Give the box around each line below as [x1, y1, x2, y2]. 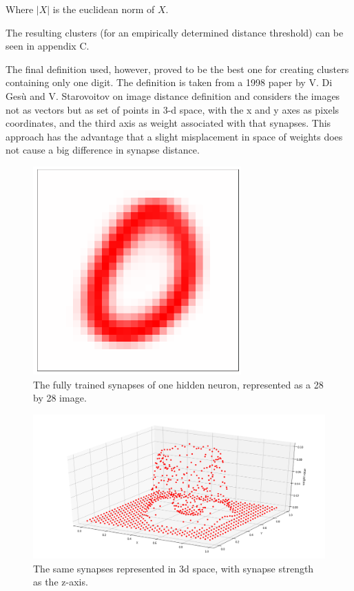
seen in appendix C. [6, 39, 90, 53]
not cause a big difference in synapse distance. [6, 143, 200, 157]
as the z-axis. [33, 574, 88, 589]
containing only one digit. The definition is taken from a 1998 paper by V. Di [6, 75, 333, 90]
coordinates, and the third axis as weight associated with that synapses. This [6, 116, 331, 130]
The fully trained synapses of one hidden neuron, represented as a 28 [33, 377, 324, 391]
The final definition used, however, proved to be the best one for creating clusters [6, 61, 349, 76]
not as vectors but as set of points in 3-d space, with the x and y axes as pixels [6, 102, 340, 116]
